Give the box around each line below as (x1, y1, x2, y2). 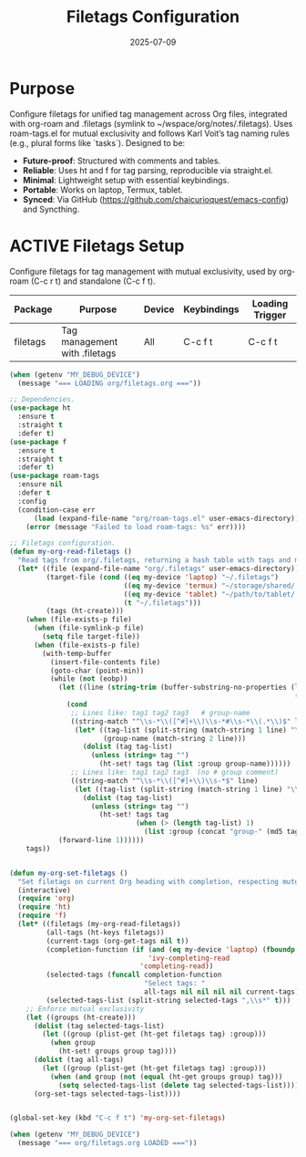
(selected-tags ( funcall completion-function (46, 970, 222, 980)
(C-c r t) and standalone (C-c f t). (30, 276, 157, 287)
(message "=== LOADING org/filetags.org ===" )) (17, 379, 202, 388)
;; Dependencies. (9, 395, 76, 404)
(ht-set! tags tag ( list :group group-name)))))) (98, 759, 291, 768)
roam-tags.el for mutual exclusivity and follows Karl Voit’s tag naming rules (9, 128, 290, 139)
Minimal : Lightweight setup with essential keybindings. (22, 174, 229, 185)
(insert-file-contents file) (49, 657, 161, 667)
